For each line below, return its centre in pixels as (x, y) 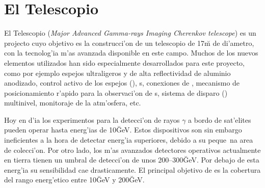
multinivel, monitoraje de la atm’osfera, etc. (73, 103)
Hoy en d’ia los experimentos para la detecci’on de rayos (92, 119)
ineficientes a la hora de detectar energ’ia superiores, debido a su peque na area (129, 140)
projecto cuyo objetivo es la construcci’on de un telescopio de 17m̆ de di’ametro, (129, 43)
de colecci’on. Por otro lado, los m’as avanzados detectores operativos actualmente (132, 150)
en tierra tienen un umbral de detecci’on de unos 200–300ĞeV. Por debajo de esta (132, 160)
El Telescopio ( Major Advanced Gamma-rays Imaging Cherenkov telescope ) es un (130, 33)
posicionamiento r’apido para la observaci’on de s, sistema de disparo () (116, 92)
